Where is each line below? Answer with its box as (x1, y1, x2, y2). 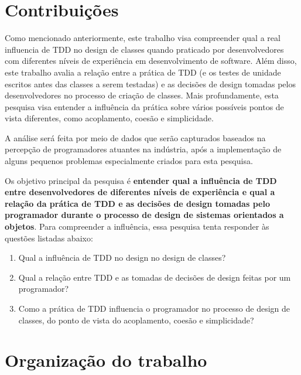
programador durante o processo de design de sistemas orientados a (5, 209, 284, 221)
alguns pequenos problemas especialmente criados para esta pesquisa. (5, 155, 253, 167)
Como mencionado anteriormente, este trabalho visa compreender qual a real (5, 32, 281, 44)
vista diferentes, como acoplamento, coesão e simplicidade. (5, 112, 214, 124)
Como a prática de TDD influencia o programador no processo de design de (18, 302, 290, 314)
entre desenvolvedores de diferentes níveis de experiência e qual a (5, 186, 275, 198)
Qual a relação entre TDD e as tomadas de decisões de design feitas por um (18, 271, 291, 283)
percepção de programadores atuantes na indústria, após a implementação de (5, 143, 282, 155)
